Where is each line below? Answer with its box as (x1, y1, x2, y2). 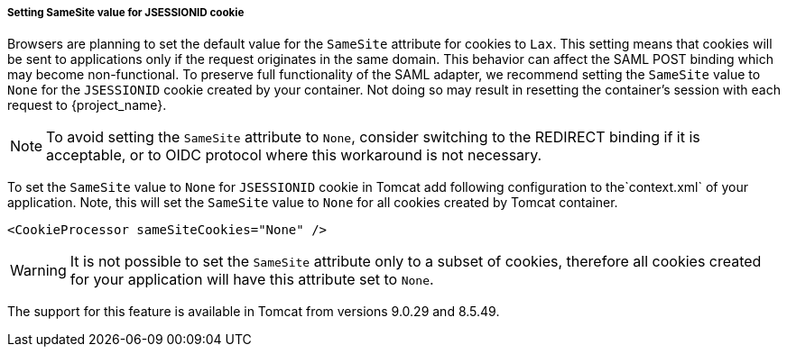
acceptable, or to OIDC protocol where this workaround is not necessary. (46, 146, 542, 165)
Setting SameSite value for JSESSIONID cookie (7, 6, 245, 19)
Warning (10, 261, 67, 280)
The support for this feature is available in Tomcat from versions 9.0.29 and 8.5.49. (7, 304, 500, 320)
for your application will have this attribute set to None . (69, 270, 434, 289)
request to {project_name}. (7, 97, 167, 113)
